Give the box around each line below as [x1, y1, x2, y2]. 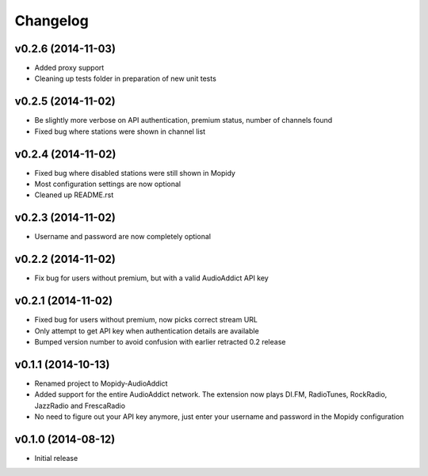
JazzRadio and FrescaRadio [34, 401, 126, 410]
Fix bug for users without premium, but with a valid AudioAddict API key [34, 273, 269, 283]
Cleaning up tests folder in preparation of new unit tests [34, 74, 217, 83]
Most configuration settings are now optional [34, 179, 182, 189]
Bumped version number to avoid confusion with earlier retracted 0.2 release [34, 337, 286, 346]
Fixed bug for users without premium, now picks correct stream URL [34, 315, 258, 325]
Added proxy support [34, 63, 105, 73]
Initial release [34, 453, 78, 463]
